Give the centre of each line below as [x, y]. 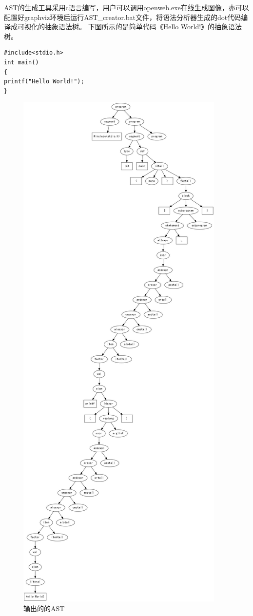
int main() [21, 62]
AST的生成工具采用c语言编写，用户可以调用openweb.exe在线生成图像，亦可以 [126, 7]
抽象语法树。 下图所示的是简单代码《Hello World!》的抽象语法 [143, 27]
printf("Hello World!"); [44, 82]
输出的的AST [44, 608]
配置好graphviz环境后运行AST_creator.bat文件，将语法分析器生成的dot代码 [123, 17]
